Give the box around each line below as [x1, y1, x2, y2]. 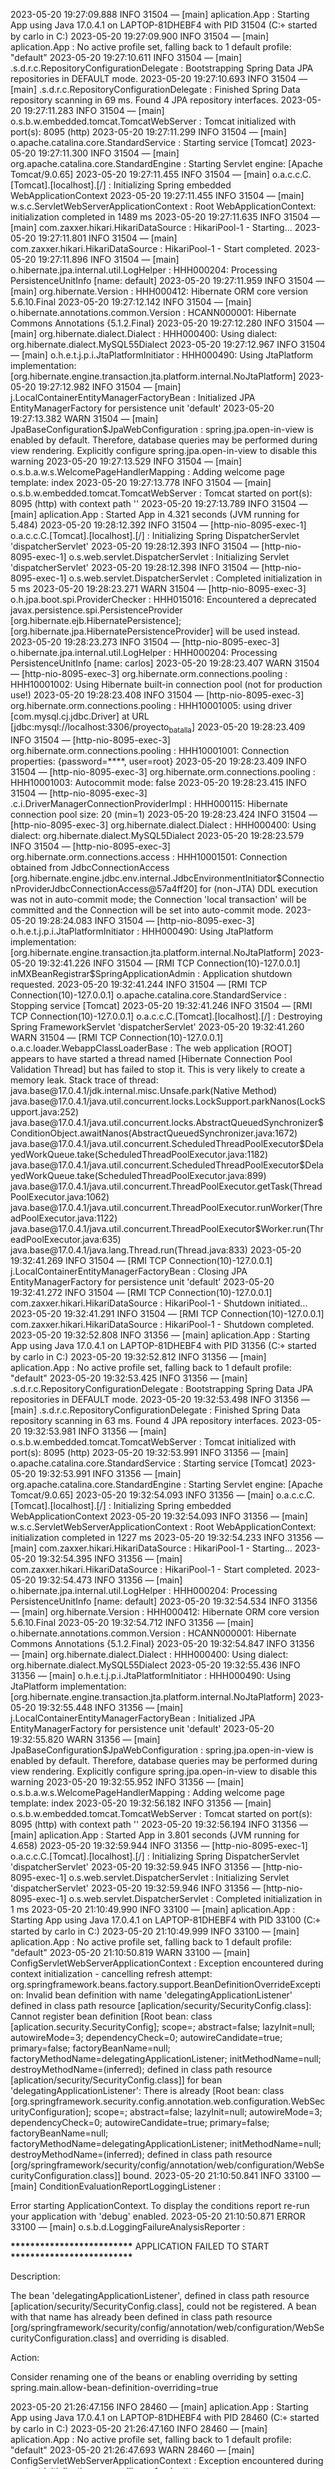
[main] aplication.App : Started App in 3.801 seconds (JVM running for [10, 1829, 300, 1841]
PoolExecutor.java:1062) [10, 1190, 110, 1203]
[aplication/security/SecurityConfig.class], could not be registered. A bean [10, 2300, 317, 2312]
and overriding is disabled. [119, 2332, 230, 2344]
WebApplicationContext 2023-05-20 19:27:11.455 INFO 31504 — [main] [10, 190, 305, 201]
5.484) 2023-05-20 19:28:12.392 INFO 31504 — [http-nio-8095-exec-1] [10, 519, 307, 531]
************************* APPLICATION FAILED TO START [10, 2240, 270, 2252]
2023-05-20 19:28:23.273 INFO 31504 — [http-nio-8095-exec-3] [10, 636, 280, 648]
